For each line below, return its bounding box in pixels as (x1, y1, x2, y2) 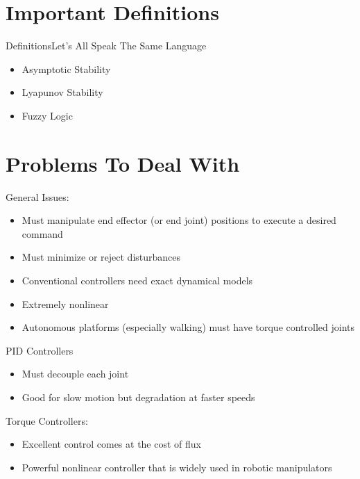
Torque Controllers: (6, 413, 88, 428)
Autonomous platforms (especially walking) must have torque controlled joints (22, 320, 355, 334)
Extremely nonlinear (22, 296, 109, 311)
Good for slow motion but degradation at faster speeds (22, 389, 255, 404)
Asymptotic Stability (22, 61, 111, 76)
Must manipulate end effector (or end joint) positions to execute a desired (22, 213, 336, 227)
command (22, 226, 63, 241)
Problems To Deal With (6, 149, 240, 177)
